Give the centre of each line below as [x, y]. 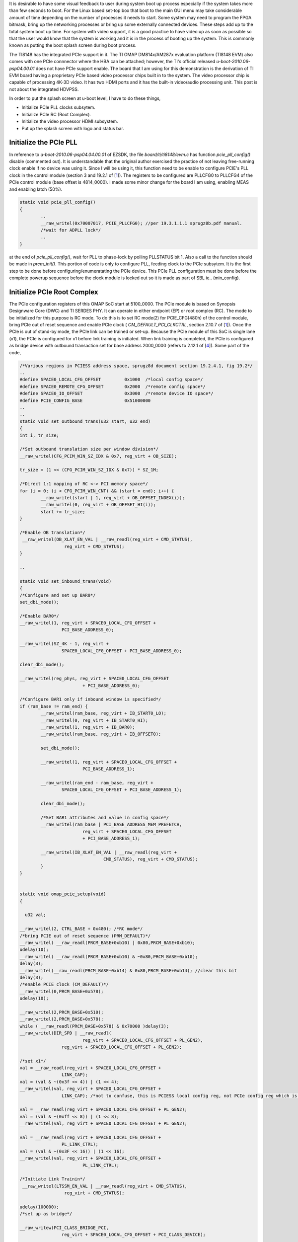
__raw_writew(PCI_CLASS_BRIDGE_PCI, [64, 1228]
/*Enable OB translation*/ [52, 532]
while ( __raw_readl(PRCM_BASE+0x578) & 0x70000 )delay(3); [94, 1026]
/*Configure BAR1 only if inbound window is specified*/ [90, 699]
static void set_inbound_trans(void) [66, 581]
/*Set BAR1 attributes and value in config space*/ [105, 817]
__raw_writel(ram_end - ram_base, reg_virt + [97, 783]
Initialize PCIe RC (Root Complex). [56, 114]
